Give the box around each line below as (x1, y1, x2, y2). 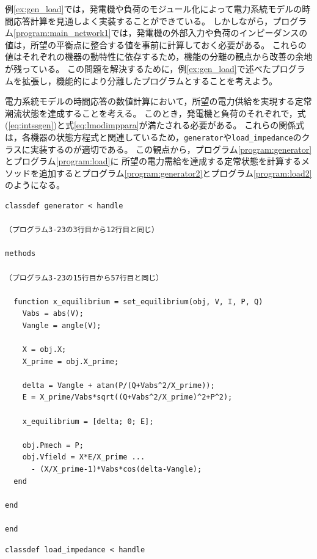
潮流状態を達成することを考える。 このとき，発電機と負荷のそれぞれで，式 (5, 106, 306, 119)
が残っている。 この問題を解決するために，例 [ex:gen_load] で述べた (5, 62, 271, 75)
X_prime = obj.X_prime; (22, 357, 119, 366)
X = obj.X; (22, 345, 67, 354)
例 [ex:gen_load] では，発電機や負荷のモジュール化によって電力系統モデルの (5, 2, 302, 15)
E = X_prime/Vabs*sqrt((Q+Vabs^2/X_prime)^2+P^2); (22, 393, 233, 402)
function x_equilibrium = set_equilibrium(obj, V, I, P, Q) (13, 297, 263, 306)
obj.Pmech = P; (22, 440, 84, 450)
